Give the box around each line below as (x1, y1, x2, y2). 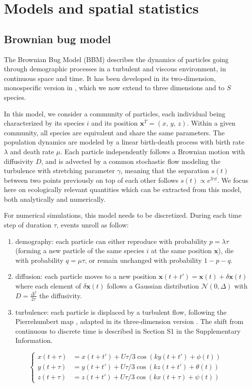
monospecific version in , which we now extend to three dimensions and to (4, 82, 225, 93)
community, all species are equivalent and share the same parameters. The (4, 127, 225, 137)
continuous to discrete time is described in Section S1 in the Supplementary (15, 325, 241, 336)
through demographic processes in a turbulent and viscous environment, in (4, 64, 226, 74)
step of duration (4, 220, 51, 230)
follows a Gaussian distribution (107, 281, 199, 291)
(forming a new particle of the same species (15, 245, 144, 256)
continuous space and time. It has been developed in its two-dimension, (4, 73, 216, 83)
